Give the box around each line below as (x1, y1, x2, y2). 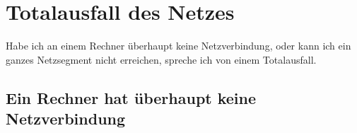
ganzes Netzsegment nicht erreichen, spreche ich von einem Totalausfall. (6, 52, 317, 66)
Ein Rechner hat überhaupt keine (6, 86, 257, 108)
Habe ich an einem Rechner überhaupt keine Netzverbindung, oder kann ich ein (6, 38, 351, 53)
